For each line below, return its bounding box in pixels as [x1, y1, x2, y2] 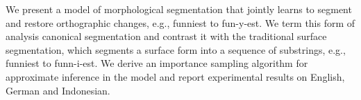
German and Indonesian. [6, 83, 110, 97]
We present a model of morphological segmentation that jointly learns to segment [6, 2, 352, 16]
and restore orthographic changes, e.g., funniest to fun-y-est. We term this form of [6, 15, 355, 30]
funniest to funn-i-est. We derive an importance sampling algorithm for [6, 56, 308, 70]
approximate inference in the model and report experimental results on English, [6, 69, 345, 83]
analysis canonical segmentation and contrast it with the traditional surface [6, 29, 327, 43]
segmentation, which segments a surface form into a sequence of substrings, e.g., [6, 42, 346, 57]
